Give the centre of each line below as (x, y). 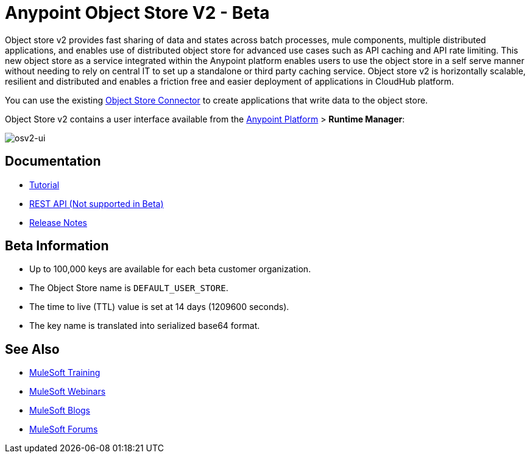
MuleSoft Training (65, 373)
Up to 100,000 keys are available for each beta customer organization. (170, 269)
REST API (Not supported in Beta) (97, 203)
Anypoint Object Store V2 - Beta (137, 13)
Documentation (53, 161)
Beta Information (57, 246)
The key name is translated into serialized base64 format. (145, 326)
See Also (32, 349)
